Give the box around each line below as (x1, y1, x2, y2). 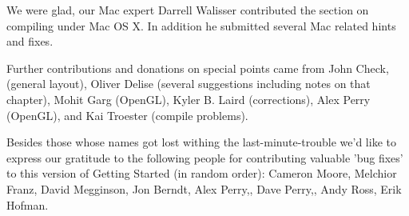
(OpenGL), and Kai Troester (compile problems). (6, 106, 248, 123)
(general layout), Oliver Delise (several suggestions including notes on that (6, 75, 371, 92)
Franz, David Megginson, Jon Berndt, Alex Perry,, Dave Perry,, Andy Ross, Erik (6, 180, 402, 197)
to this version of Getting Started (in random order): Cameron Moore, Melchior (6, 165, 397, 182)
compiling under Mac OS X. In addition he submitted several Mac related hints (6, 17, 396, 34)
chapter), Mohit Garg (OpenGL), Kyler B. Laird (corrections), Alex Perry (6, 90, 371, 107)
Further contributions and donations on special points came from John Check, (6, 59, 389, 76)
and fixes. (6, 33, 54, 50)
